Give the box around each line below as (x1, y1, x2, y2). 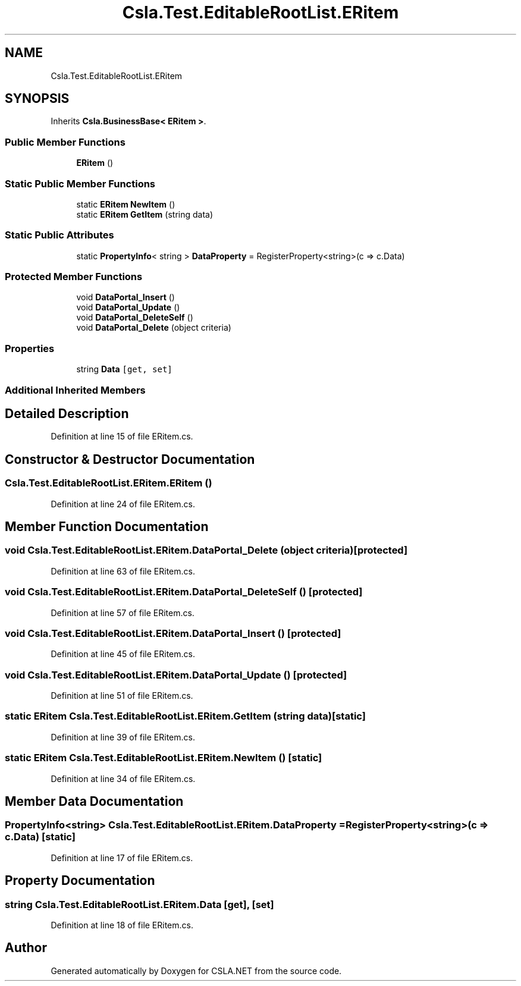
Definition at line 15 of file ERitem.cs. (51, 431, 193, 442)
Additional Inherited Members (5, 384, 146, 396)
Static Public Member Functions (5, 177, 156, 190)
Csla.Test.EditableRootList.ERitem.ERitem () (5, 477, 212, 489)
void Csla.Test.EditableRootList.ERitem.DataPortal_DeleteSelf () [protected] (5, 586, 363, 598)
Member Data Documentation (5, 794, 184, 809)
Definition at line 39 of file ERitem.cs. (51, 731, 195, 742)
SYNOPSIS (5, 91, 70, 106)
